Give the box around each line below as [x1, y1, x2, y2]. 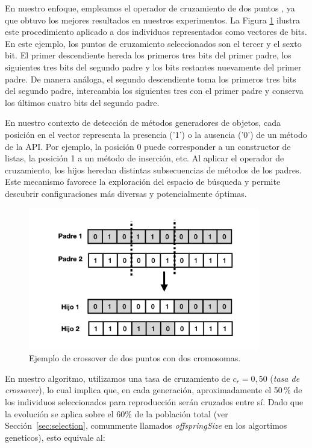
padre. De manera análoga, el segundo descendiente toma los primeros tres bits [5, 72, 296, 85]
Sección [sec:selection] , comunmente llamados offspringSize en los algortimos [5, 419, 287, 432]
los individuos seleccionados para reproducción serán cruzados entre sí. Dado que [5, 396, 304, 408]
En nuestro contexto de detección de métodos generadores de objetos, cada [5, 116, 281, 129]
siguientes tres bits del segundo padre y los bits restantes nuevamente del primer [5, 60, 302, 73]
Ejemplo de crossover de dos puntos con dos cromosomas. [29, 352, 241, 364]
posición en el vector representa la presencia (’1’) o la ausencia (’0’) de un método [5, 128, 307, 140]
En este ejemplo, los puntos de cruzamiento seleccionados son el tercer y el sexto [5, 37, 302, 49]
